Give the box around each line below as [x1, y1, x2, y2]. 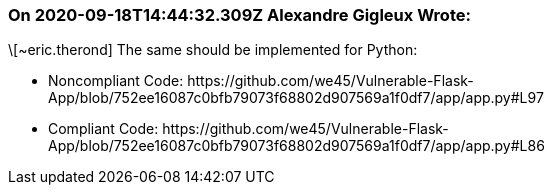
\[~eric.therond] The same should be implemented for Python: [8, 41, 418, 59]
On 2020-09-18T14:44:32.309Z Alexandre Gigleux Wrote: [8, 5, 471, 25]
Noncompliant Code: [48, 72, 184, 90]
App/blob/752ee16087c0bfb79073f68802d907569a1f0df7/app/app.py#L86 [48, 137, 545, 155]
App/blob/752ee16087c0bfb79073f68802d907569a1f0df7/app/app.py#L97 [48, 89, 544, 107]
